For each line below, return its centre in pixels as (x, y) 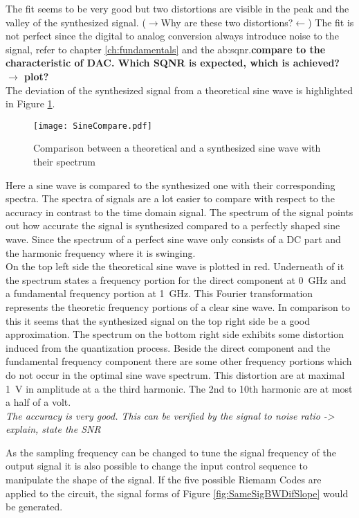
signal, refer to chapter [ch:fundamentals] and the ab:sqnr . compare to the (166, 49)
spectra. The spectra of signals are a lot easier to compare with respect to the (170, 198)
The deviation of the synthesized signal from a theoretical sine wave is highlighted (179, 90)
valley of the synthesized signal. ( (76, 22)
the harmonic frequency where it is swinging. (101, 252)
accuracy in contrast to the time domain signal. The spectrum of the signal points (179, 212)
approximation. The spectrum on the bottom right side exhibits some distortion (175, 334)
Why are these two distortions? (227, 22)
